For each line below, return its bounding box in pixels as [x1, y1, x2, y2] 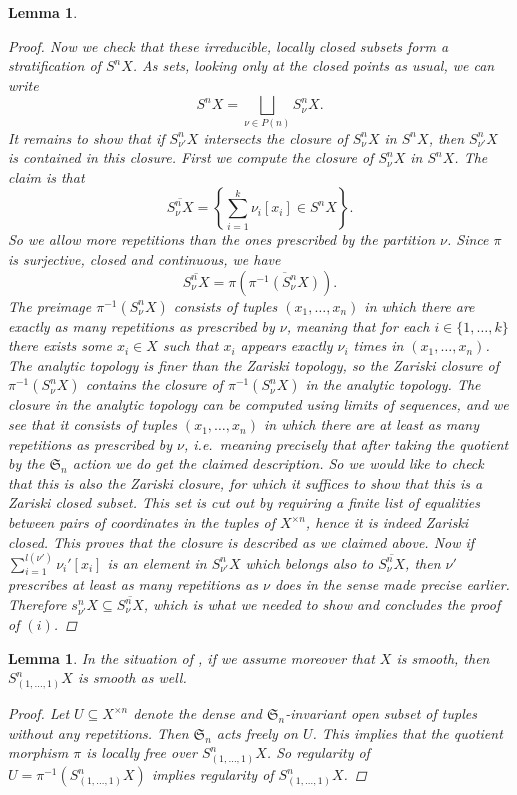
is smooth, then [396, 647, 490, 668]
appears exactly [240, 335, 333, 356]
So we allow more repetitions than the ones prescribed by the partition [8, 229, 436, 250]
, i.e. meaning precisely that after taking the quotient [184, 433, 509, 454]
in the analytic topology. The [305, 374, 481, 395]
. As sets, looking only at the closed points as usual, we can [132, 55, 495, 76]
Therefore [8, 594, 67, 615]
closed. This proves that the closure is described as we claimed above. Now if [8, 531, 475, 552]
